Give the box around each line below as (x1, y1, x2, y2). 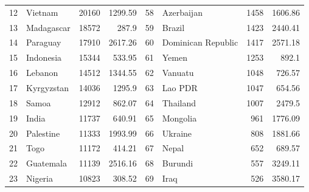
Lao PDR (162, 81, 198, 94)
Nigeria (26, 172, 53, 185)
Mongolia (162, 111, 197, 124)
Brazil (162, 21, 185, 33)
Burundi (162, 157, 193, 170)
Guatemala (26, 157, 67, 170)
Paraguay (26, 36, 61, 49)
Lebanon (26, 66, 58, 79)
